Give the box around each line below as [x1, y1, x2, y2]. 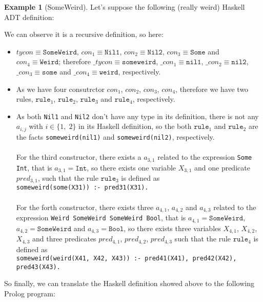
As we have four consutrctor [16, 83, 105, 94]
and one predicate [194, 162, 250, 173]
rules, [16, 93, 33, 104]
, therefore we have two [175, 83, 249, 94]
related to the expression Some [157, 152, 252, 162]
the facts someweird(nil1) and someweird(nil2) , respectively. [16, 131, 215, 142]
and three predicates [32, 233, 96, 244]
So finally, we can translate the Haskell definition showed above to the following [4, 278, 254, 289]
